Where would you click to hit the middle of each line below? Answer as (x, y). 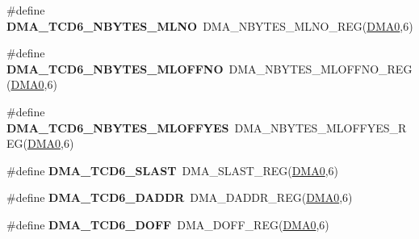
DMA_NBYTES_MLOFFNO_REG (321, 68)
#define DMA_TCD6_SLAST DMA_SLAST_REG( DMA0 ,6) (173, 170)
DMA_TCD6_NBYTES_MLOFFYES (118, 127)
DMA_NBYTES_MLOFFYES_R (321, 127)
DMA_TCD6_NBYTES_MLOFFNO (115, 68)
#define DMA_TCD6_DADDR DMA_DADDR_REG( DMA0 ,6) (180, 197)
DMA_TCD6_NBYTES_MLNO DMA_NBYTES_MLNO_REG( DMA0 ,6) (210, 25)
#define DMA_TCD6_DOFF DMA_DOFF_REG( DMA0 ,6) (168, 224)
